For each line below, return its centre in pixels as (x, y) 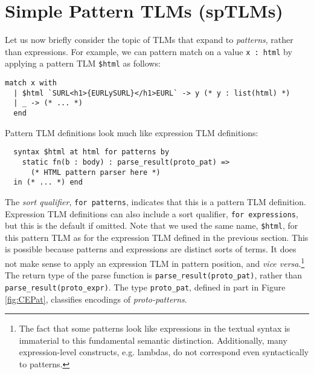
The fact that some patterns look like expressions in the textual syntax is (155, 328)
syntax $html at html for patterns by (91, 152)
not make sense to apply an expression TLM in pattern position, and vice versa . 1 (155, 262)
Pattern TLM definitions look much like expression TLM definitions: (132, 132)
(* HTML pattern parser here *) (95, 172)
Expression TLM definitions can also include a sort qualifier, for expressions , (152, 213)
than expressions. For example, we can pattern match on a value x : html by (149, 51)
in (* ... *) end (48, 182)
